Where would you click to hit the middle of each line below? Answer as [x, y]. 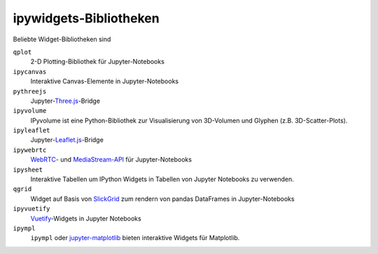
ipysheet [28, 169]
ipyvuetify [31, 209]
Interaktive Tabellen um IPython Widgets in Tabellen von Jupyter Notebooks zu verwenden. [162, 179]
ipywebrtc [30, 150]
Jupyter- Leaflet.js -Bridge [67, 140]
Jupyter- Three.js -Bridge [65, 101]
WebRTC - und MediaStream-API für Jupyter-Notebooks [111, 160]
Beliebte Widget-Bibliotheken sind [62, 39]
